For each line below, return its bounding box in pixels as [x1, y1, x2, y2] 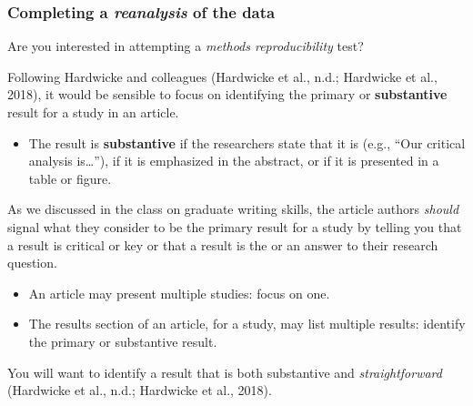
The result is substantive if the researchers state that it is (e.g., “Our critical [28, 133, 466, 152]
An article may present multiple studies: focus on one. [28, 283, 330, 302]
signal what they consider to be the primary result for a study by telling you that [7, 217, 462, 236]
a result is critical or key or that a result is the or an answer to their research [7, 235, 438, 254]
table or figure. [28, 168, 112, 188]
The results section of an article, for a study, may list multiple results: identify [28, 314, 466, 333]
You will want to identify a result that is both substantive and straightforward [7, 362, 442, 381]
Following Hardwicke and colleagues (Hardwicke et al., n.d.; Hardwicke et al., [7, 66, 438, 86]
